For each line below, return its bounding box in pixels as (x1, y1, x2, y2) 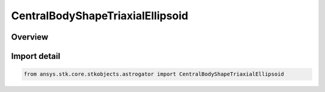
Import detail (11, 51, 60, 61)
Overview (11, 32, 49, 42)
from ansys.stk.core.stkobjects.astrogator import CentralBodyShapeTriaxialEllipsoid (23, 71, 284, 78)
